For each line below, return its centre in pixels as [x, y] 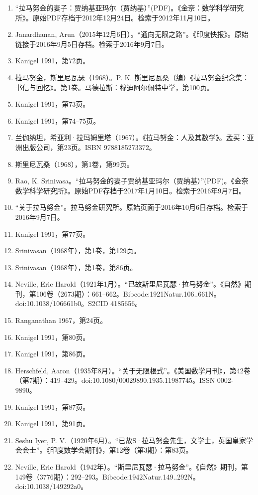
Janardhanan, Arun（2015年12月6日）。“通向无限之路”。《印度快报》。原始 [132, 34]
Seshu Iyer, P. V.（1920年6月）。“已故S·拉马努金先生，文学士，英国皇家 [131, 440]
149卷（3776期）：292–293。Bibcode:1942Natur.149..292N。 [107, 476]
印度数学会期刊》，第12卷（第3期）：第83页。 [121, 450]
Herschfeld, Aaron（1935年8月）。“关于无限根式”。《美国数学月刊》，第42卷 [133, 370]
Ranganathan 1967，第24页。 [61, 320]
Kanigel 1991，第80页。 [52, 337]
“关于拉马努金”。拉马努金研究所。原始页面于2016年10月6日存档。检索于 [132, 207]
